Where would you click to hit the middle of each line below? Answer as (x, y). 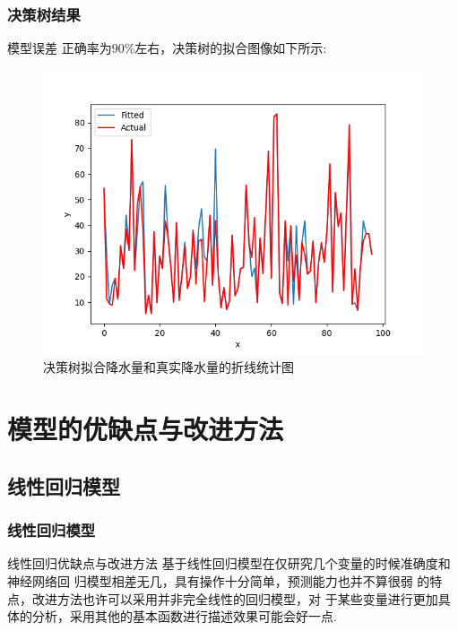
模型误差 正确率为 (60, 48)
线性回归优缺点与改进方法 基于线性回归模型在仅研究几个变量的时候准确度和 (229, 563)
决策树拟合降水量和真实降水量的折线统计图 (169, 367)
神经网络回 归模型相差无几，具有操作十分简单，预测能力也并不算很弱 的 (219, 580)
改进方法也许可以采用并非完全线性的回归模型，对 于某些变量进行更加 (235, 598)
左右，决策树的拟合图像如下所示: (231, 48)
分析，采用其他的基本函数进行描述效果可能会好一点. (184, 616)
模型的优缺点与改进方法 (146, 429)
